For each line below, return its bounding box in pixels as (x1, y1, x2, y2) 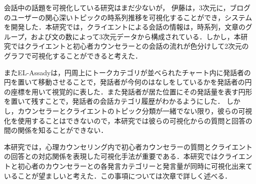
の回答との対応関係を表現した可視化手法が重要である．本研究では (4, 151, 218, 161)
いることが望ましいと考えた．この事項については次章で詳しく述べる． (4, 170, 232, 181)
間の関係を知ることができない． (4, 125, 108, 135)
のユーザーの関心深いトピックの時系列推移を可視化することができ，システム (4, 12, 252, 22)
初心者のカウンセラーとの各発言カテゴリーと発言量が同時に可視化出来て (17, 160, 253, 171)
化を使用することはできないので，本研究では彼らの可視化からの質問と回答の (4, 115, 253, 125)
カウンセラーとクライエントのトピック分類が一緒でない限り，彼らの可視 (17, 105, 252, 116)
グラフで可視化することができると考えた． (4, 50, 142, 61)
